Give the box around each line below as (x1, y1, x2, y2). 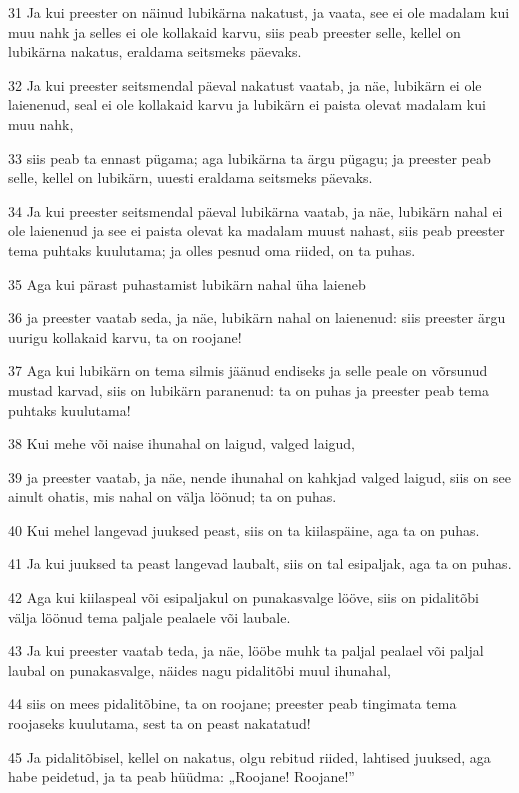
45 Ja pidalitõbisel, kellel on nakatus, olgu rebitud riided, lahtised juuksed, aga (8, 746, 491, 767)
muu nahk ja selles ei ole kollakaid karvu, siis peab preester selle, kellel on (8, 21, 461, 42)
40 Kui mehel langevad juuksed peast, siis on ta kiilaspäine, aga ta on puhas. (8, 519, 480, 540)
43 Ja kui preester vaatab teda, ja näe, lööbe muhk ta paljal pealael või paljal (8, 640, 484, 661)
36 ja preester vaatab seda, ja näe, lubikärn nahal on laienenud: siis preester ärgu (8, 307, 506, 328)
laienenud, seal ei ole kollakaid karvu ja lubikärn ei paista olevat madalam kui (8, 94, 486, 115)
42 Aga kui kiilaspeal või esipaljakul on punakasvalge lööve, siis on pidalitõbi (8, 587, 479, 608)
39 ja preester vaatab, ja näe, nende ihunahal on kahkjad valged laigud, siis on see (8, 466, 511, 487)
